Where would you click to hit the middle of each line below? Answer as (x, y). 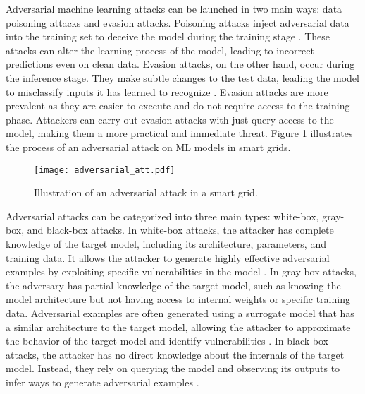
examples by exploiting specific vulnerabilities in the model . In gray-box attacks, (181, 271)
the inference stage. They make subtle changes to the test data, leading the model (182, 77)
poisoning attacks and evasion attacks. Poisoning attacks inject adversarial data (178, 22)
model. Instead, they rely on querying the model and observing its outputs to (173, 368)
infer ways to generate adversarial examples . (103, 382)
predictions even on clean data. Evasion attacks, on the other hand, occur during (180, 64)
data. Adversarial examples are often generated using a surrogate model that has (180, 312)
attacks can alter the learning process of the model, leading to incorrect (160, 50)
